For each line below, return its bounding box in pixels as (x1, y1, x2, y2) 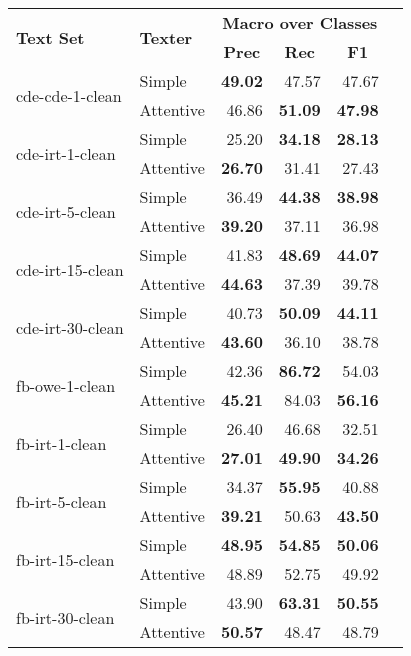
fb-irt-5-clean (16, 489, 107, 513)
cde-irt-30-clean (16, 315, 124, 339)
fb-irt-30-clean (16, 605, 115, 629)
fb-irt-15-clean (16, 547, 115, 571)
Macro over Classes (222, 11, 378, 34)
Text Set (16, 25, 85, 49)
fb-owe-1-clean (16, 373, 116, 397)
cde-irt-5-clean (16, 199, 116, 223)
